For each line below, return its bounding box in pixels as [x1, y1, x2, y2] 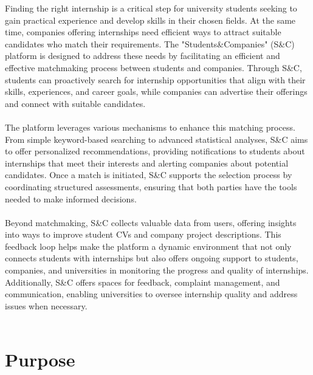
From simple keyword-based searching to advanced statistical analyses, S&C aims [5, 132, 308, 145]
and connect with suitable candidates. [5, 97, 146, 109]
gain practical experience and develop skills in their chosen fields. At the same [5, 13, 296, 26]
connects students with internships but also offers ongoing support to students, [5, 252, 298, 264]
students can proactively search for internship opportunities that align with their [5, 73, 306, 86]
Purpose [5, 347, 75, 372]
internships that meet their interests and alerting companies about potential [5, 156, 289, 169]
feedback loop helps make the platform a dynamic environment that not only [5, 239, 292, 252]
